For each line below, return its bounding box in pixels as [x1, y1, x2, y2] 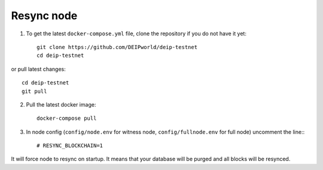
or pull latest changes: [11, 65, 66, 72]
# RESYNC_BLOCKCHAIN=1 [36, 142, 103, 149]
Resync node [11, 9, 78, 22]
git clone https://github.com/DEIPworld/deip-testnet [36, 44, 197, 50]
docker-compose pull [36, 115, 97, 122]
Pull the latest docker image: [26, 101, 96, 108]
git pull [22, 87, 47, 95]
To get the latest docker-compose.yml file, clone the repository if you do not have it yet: [26, 30, 246, 37]
